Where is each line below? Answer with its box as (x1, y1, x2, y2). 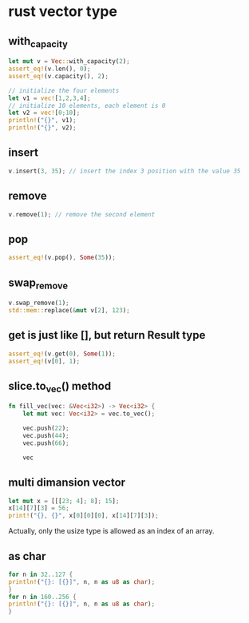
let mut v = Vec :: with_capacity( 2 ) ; (8, 58, 130, 65)
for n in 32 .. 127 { (8, 570, 73, 578)
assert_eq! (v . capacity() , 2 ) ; (8, 72, 109, 80)
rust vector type (8, 2, 118, 21)
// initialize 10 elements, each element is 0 (8, 101, 166, 109)
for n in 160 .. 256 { (8, 593, 77, 601)
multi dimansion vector (8, 476, 126, 490)
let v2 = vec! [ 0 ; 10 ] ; (8, 109, 81, 117)
